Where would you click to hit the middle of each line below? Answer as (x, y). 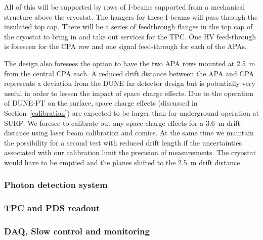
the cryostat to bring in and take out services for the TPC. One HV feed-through (130, 36)
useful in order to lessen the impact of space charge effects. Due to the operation (129, 93)
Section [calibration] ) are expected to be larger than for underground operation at (132, 112)
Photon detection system (56, 185)
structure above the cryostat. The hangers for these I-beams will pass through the (131, 16)
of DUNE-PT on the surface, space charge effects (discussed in (101, 103)
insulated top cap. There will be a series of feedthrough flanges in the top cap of (128, 27)
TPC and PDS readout (52, 208)
